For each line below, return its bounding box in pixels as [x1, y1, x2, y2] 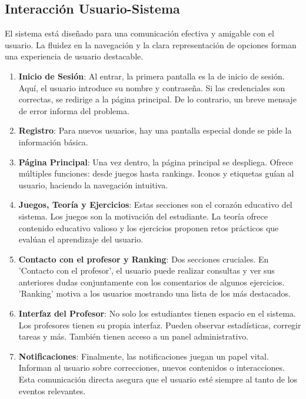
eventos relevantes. [18, 384, 86, 397]
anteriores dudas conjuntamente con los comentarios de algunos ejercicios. [18, 275, 285, 288]
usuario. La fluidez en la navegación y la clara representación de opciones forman [5, 38, 297, 51]
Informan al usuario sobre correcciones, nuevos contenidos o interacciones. [18, 361, 285, 374]
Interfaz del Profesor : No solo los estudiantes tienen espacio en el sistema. [18, 307, 296, 320]
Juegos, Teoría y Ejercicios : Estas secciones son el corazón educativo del [18, 198, 292, 211]
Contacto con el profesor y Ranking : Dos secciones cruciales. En [18, 252, 269, 265]
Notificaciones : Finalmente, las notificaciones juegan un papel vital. [18, 350, 269, 362]
